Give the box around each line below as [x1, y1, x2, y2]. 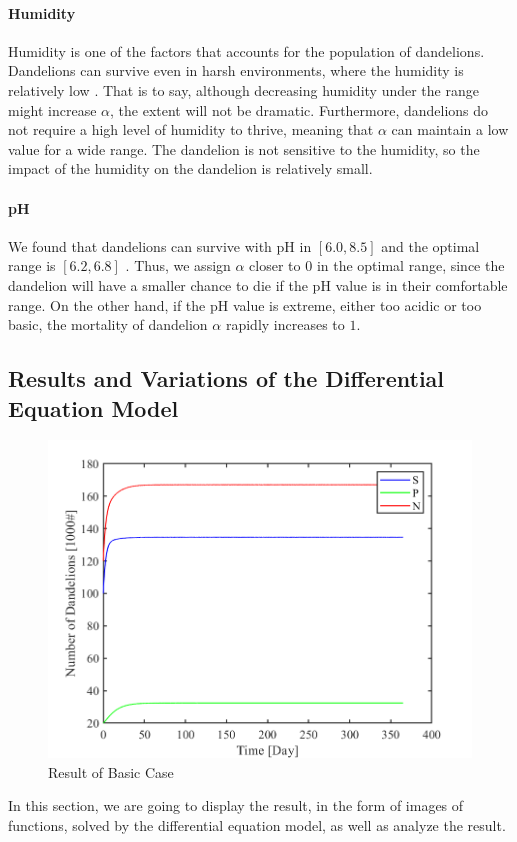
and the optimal [381, 235, 480, 256]
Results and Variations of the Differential [8, 363, 445, 394]
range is [8, 255, 56, 276]
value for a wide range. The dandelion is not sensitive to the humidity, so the [8, 138, 480, 159]
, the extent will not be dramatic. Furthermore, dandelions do [110, 99, 489, 120]
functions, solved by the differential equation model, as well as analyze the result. [8, 814, 506, 835]
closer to [249, 255, 301, 276]
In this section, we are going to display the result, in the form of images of [8, 795, 464, 816]
